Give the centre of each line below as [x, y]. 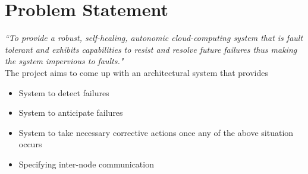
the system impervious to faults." [64, 61]
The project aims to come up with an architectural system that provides [136, 72]
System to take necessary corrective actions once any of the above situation [156, 132]
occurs [30, 144]
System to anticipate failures [71, 113]
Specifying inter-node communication [86, 164]
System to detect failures [64, 92]
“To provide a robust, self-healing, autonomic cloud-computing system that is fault [154, 38]
